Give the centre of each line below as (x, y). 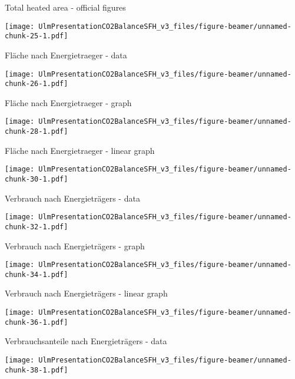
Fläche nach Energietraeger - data (66, 55)
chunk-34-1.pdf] (37, 274)
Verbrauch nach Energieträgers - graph (75, 245)
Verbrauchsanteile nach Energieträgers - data (86, 341)
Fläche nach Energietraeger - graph (68, 102)
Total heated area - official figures (65, 7)
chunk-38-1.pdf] (37, 370)
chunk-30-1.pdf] (37, 179)
